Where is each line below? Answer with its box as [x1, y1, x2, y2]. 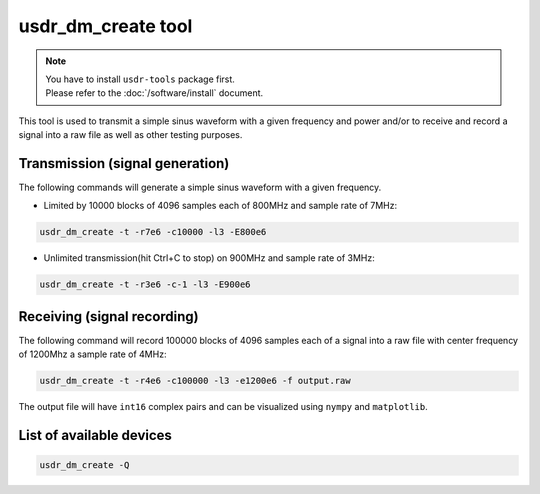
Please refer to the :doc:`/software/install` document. [45, 87, 264, 99]
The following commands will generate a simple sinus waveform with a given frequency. [18, 181, 382, 194]
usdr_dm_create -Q [39, 460, 130, 471]
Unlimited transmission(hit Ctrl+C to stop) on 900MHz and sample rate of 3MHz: [43, 252, 375, 264]
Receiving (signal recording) [18, 308, 199, 325]
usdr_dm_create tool [18, 15, 193, 37]
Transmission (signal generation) [18, 155, 230, 172]
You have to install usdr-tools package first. [45, 73, 235, 85]
